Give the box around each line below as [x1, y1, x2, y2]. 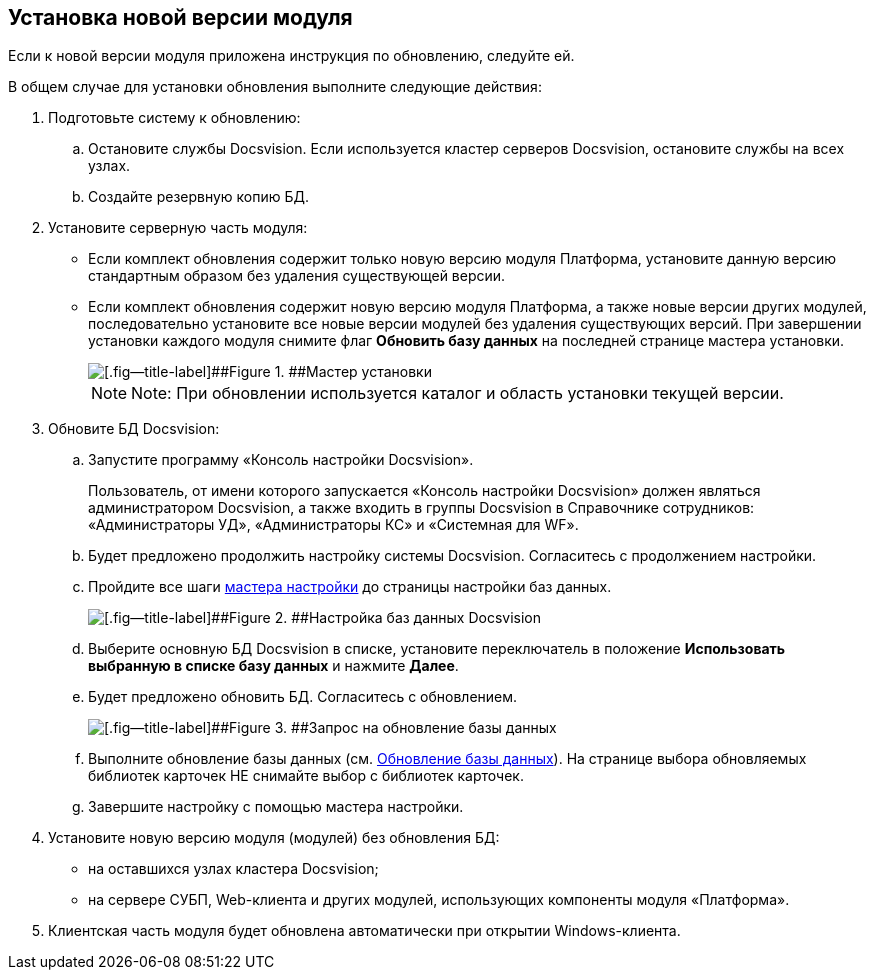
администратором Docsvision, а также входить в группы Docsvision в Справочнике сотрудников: [88, 499, 755, 517]
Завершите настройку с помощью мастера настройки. [88, 798, 464, 816]
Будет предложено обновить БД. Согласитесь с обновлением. [88, 688, 518, 706]
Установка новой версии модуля [8, 5, 353, 30]
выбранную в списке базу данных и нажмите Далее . [88, 657, 459, 675]
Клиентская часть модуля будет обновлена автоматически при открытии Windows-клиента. [48, 922, 681, 940]
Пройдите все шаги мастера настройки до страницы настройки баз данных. [88, 578, 612, 596]
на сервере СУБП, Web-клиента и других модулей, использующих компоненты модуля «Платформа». [88, 891, 790, 909]
